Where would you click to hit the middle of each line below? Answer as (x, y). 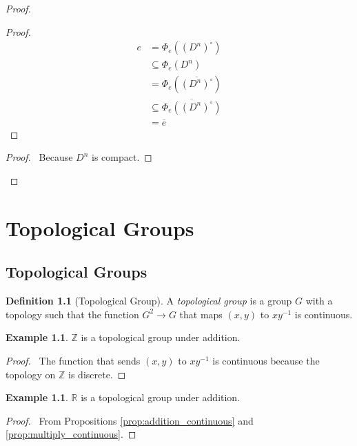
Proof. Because (39, 157)
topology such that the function (72, 314)
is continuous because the (266, 360)
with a (319, 301)
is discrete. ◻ (97, 374)
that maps (201, 314)
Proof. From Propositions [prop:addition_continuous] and (130, 420)
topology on (31, 374)
